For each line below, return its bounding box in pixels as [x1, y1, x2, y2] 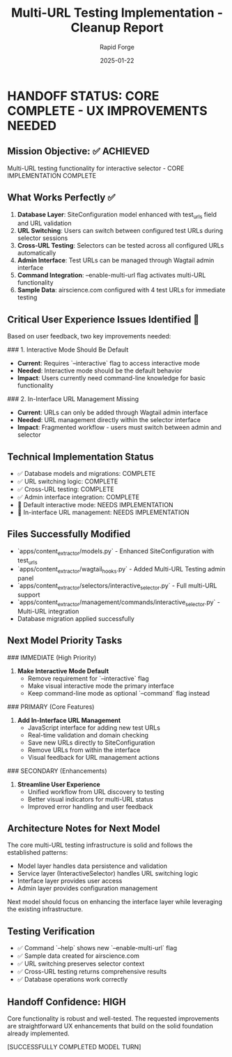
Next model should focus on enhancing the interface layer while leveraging [7, 898, 223, 906]
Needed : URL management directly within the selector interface [17, 416, 201, 424]
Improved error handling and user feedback [27, 802, 153, 811]
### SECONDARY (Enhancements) [7, 766, 107, 775]
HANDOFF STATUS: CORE [7, 88, 160, 104]
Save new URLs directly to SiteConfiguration [27, 738, 155, 747]
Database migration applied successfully [17, 614, 134, 622]
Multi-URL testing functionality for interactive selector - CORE [7, 164, 185, 172]
